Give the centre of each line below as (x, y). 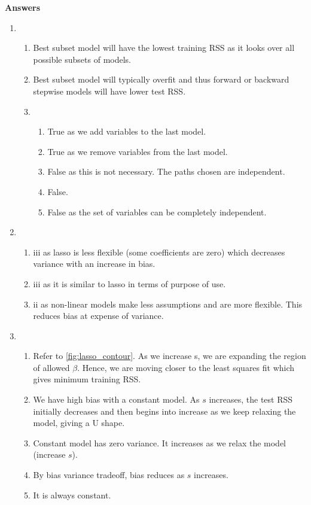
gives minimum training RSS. (87, 379)
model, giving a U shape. (79, 423)
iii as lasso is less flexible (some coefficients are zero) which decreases (159, 252)
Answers (23, 7)
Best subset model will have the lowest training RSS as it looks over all (164, 48)
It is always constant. (72, 495)
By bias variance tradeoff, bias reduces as (109, 475)
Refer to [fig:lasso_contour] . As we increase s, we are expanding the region (170, 356)
